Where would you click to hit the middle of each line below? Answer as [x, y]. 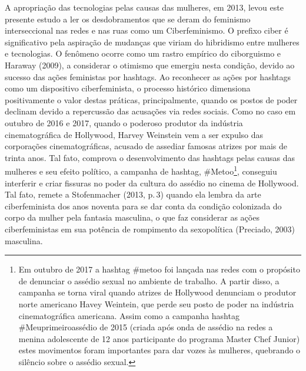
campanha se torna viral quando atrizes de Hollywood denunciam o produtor [157, 292]
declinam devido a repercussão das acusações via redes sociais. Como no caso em [150, 111]
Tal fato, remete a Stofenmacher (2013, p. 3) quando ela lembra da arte [133, 194]
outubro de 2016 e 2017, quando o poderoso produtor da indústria [124, 122]
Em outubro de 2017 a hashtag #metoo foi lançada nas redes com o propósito [159, 269]
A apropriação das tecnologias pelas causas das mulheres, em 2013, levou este [144, 7]
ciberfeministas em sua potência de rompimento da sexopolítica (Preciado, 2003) [150, 229]
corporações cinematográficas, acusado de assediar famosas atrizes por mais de [146, 146]
